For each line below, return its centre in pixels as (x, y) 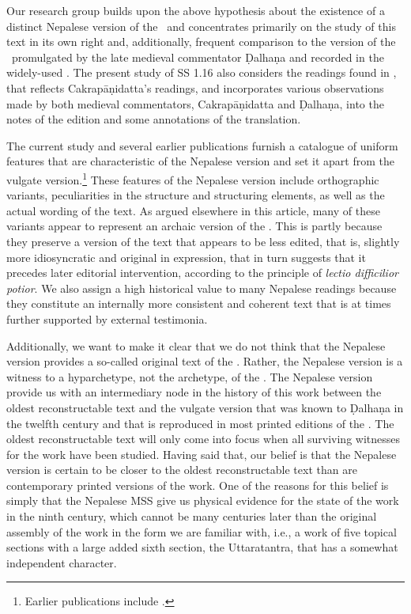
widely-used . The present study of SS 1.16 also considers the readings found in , (202, 72)
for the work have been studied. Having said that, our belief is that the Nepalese (202, 454)
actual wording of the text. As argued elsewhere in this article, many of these (193, 210)
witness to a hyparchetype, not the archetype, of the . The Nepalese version (190, 376)
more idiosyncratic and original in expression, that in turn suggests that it (186, 257)
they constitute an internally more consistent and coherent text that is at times (199, 303)
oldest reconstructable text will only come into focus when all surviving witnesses (204, 439)
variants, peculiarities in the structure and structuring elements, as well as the (196, 195)
